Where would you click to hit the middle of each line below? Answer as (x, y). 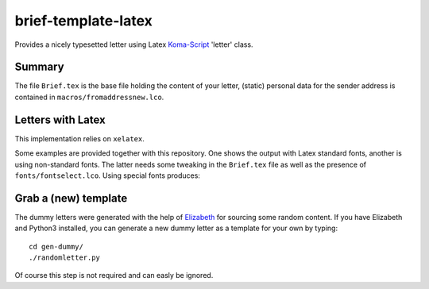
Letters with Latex (60, 119)
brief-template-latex (83, 21)
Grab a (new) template (71, 198)
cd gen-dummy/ (56, 247)
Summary (39, 67)
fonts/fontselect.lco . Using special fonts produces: (107, 175)
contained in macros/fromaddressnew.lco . (89, 97)
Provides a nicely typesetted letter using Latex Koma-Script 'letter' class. (134, 44)
